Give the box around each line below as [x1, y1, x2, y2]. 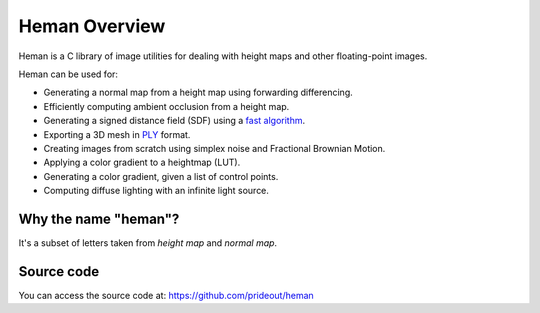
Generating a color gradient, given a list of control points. [43, 170, 279, 182]
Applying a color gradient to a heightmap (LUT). [43, 156, 241, 169]
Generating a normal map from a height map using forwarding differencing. [43, 86, 354, 99]
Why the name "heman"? [18, 210, 180, 227]
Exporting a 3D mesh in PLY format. [43, 128, 191, 140]
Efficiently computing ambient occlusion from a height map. [43, 100, 290, 112]
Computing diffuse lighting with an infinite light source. [43, 185, 270, 197]
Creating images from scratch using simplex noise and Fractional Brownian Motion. [43, 142, 386, 154]
